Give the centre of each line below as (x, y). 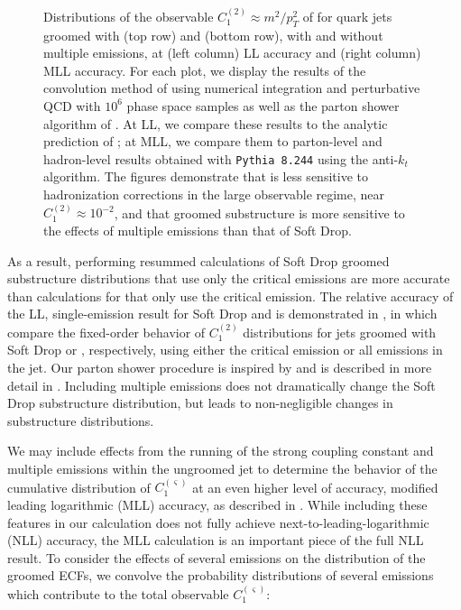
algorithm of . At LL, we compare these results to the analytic (216, 123)
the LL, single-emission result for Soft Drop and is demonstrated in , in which (222, 314)
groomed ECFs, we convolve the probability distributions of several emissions (221, 575)
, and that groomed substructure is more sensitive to (259, 213)
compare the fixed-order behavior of (106, 332)
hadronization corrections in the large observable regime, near (214, 194)
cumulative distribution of (79, 487)
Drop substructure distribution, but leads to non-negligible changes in (200, 403)
